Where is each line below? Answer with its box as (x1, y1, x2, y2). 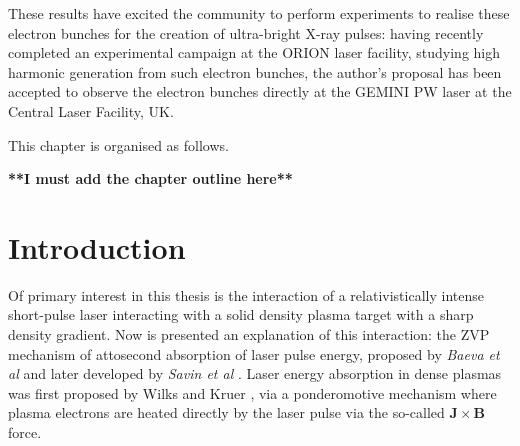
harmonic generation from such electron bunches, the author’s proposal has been (8, 61, 502, 82)
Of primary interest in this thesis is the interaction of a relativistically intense (8, 284, 484, 305)
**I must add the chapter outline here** (8, 168, 293, 189)
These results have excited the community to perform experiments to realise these (8, 3, 510, 23)
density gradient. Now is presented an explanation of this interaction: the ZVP (8, 324, 490, 345)
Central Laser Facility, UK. (8, 100, 174, 121)
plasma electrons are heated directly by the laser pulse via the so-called (8, 402, 445, 423)
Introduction (8, 226, 186, 267)
